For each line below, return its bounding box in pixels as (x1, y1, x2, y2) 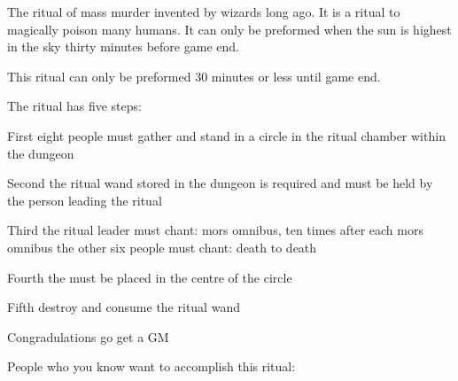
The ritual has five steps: (7, 97, 142, 115)
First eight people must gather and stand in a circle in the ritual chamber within (7, 126, 446, 144)
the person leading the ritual (7, 190, 162, 209)
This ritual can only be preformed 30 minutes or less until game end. (7, 66, 381, 85)
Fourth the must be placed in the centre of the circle (7, 268, 292, 286)
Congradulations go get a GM (7, 327, 169, 346)
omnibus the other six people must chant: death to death (7, 237, 317, 256)
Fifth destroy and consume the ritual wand (7, 298, 240, 316)
